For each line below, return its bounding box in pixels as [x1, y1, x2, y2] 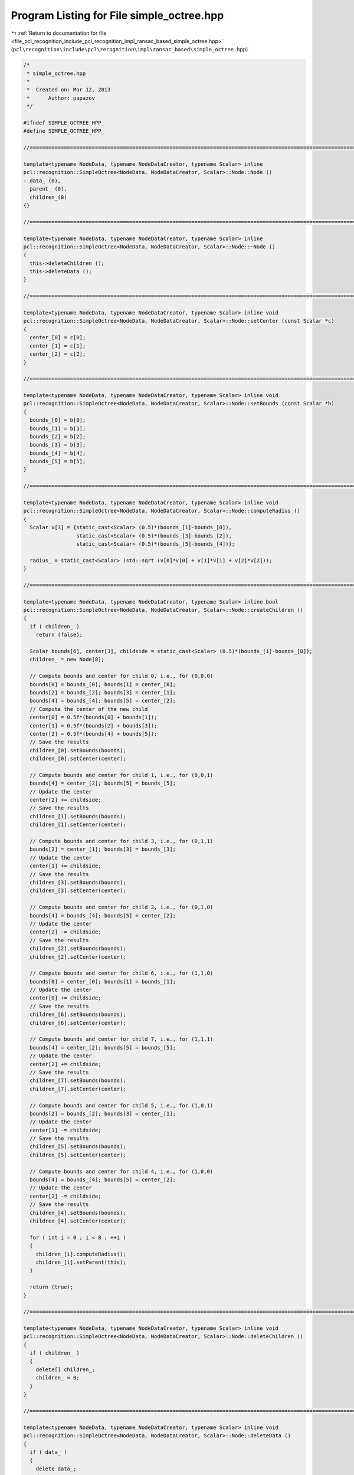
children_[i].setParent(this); [35, 1258, 126, 1266]
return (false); [35, 631, 83, 638]
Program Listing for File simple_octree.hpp [11, 9, 224, 22]
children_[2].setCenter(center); [29, 953, 126, 960]
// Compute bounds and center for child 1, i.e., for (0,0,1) [29, 772, 214, 778]
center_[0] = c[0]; [29, 334, 86, 341]
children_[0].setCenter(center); [29, 755, 126, 762]
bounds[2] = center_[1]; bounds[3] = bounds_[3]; [29, 846, 176, 853]
